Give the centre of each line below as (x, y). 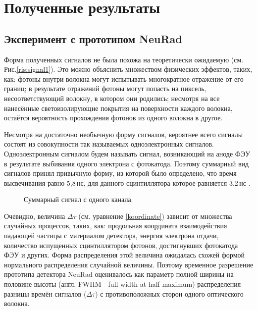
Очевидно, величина (35, 216)
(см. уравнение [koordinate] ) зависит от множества (155, 216)
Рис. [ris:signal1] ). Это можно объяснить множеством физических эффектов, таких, (128, 69)
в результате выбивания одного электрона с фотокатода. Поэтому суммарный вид (127, 163)
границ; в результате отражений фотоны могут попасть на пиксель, (105, 88)
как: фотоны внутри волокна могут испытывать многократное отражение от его (124, 78)
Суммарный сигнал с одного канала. (78, 199)
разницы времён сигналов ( (45, 293)
